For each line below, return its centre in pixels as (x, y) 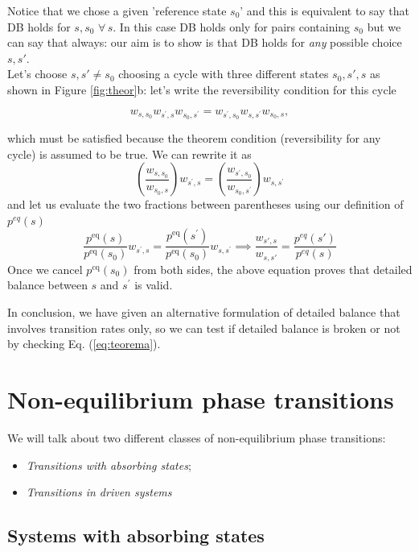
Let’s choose (37, 74)
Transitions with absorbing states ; (109, 465)
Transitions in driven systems (99, 492)
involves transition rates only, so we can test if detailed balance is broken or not (204, 328)
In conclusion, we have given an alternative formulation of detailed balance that (204, 312)
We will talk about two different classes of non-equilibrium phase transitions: (197, 437)
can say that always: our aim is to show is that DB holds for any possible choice (205, 42)
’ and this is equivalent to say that (325, 10)
